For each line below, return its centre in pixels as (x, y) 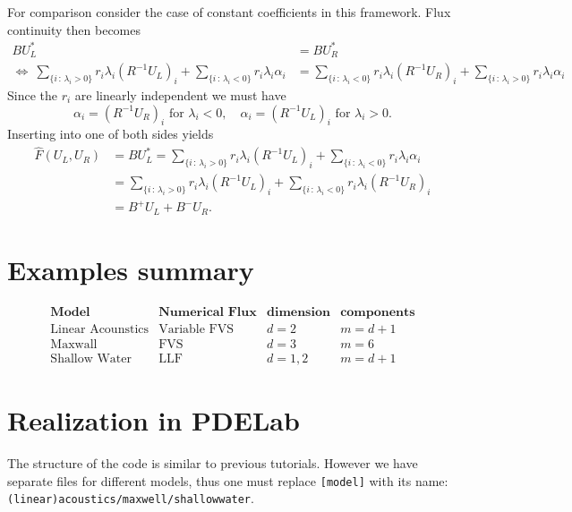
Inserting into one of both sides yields (111, 134)
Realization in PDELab (154, 420)
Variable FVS (196, 330)
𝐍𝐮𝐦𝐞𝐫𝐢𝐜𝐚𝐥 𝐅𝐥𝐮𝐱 (208, 312)
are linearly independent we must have (180, 95)
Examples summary (131, 270)
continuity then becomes (74, 29)
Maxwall (74, 345)
